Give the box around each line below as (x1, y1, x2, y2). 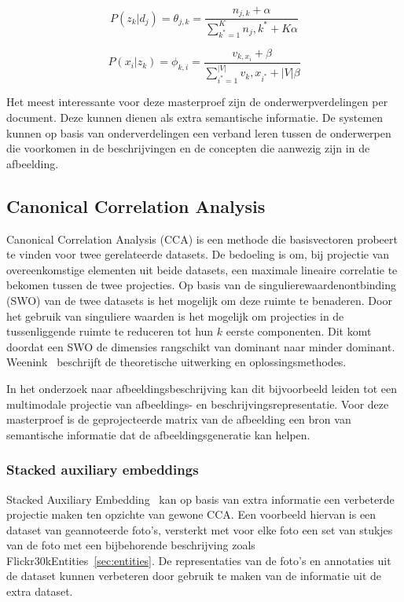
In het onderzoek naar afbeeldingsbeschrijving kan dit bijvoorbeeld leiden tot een (6, 380, 397, 396)
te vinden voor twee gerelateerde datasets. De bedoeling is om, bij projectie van (6, 246, 390, 262)
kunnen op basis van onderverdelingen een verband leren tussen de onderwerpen (6, 124, 391, 141)
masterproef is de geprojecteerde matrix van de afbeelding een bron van (6, 411, 351, 428)
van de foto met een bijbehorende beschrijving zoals (6, 537, 255, 553)
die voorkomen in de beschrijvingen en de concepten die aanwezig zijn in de (6, 140, 370, 156)
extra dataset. (6, 583, 73, 600)
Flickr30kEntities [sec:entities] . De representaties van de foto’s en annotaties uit (6, 552, 391, 568)
